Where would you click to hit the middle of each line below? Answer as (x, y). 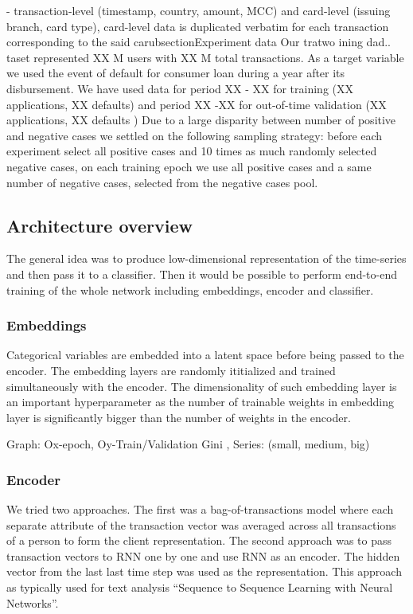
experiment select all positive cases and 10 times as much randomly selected (192, 151)
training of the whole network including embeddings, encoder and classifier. (190, 289)
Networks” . (33, 602)
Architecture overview (99, 225)
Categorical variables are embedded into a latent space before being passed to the (205, 355)
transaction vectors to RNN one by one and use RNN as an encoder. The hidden (203, 555)
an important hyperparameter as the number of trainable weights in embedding (200, 402)
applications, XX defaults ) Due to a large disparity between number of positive (201, 120)
